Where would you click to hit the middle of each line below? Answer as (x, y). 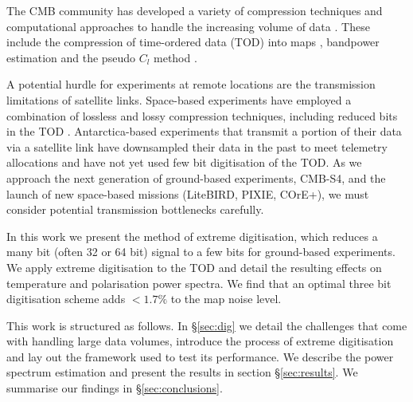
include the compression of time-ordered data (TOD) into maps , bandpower (193, 42)
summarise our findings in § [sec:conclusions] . (115, 388)
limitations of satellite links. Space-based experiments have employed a (179, 99)
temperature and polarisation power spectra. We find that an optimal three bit (199, 283)
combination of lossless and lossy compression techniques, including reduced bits (202, 115)
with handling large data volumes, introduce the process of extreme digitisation (200, 341)
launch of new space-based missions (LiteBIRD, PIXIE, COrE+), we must (188, 193)
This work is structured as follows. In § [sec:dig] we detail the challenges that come (207, 325)
